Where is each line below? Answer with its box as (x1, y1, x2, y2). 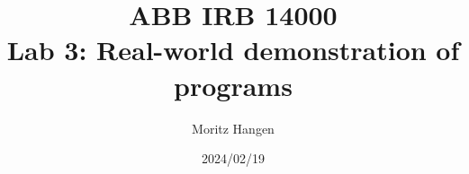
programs (174, 66, 293, 103)
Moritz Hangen (192, 118, 275, 137)
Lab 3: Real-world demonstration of (6, 31, 460, 68)
